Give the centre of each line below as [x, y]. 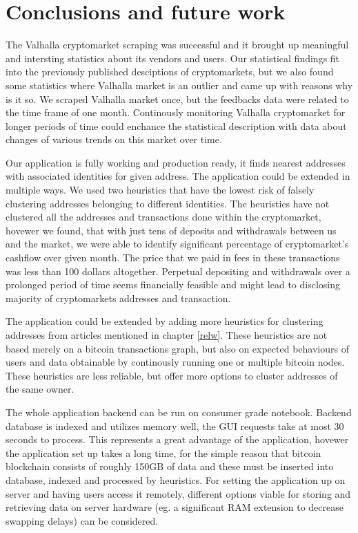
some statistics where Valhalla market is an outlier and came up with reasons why [179, 85]
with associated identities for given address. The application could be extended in [178, 176]
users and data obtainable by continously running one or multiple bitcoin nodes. [175, 362]
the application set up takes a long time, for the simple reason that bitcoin [163, 452]
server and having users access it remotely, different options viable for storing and [178, 493]
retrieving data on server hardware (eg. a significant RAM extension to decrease [175, 507]
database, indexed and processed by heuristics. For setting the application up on [176, 479]
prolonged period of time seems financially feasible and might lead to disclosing [173, 284]
